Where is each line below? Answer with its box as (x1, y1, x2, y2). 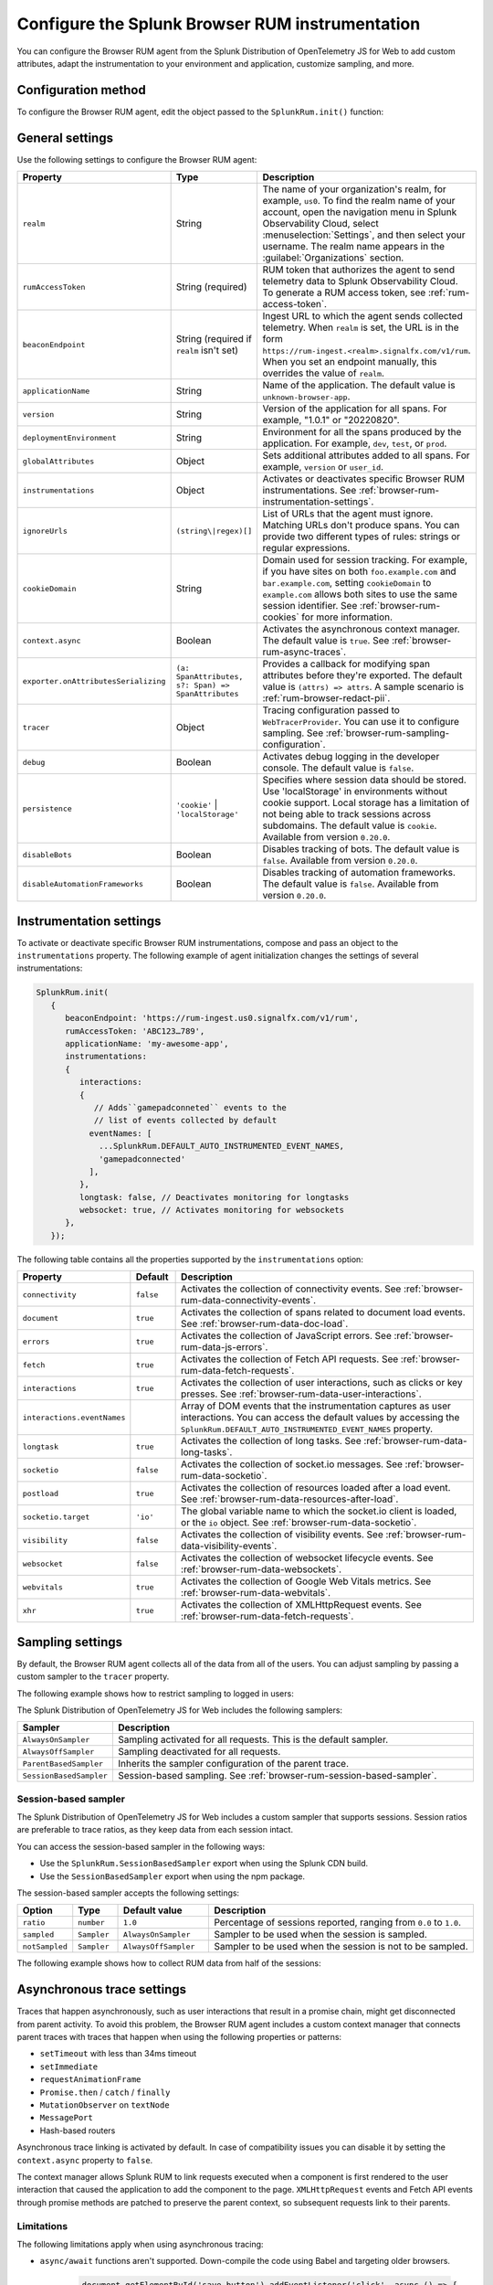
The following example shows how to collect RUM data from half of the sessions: (16, 1958, 321, 1969)
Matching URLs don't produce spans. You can (262, 519, 460, 532)
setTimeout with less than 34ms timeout (39, 2048, 197, 2059)
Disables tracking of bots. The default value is (262, 843, 460, 856)
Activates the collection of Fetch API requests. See (181, 1353, 399, 1366)
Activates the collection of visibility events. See (181, 1528, 383, 1541)
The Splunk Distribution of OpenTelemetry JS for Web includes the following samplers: (16, 1705, 342, 1716)
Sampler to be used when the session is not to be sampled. (214, 1940, 468, 1953)
